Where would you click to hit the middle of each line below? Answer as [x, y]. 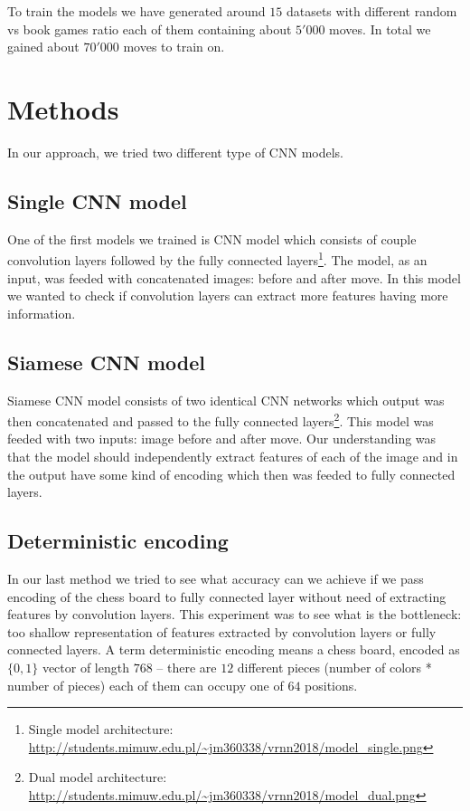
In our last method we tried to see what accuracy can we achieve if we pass [216, 578]
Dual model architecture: [98, 777]
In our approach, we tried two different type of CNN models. [175, 152]
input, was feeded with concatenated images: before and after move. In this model [234, 277]
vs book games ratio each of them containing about [150, 29]
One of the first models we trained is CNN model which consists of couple [212, 239]
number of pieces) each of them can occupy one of [146, 685]
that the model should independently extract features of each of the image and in [233, 456]
